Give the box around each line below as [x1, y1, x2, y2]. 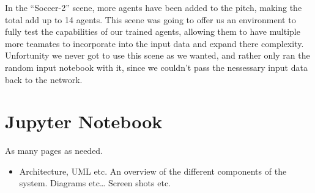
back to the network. [5, 73, 83, 86]
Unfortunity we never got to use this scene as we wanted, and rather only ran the [5, 49, 310, 62]
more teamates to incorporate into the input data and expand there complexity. [5, 37, 304, 49]
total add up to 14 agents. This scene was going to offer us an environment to [5, 13, 296, 26]
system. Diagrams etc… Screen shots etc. [19, 177, 171, 189]
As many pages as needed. [5, 144, 103, 157]
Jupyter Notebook [5, 109, 163, 134]
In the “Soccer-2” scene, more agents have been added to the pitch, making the [5, 1, 302, 13]
